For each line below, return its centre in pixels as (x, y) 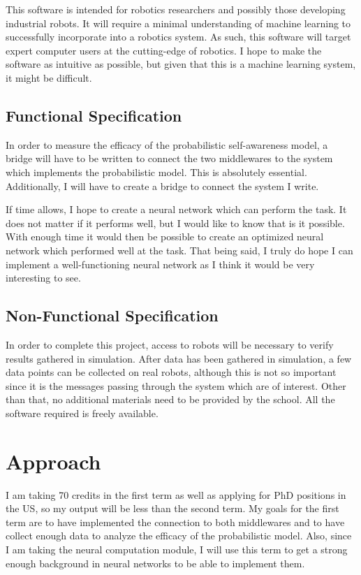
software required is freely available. (82, 413)
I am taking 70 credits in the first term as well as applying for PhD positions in (176, 494)
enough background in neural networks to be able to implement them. (155, 563)
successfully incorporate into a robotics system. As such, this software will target (178, 37)
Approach (53, 461)
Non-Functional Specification (112, 315)
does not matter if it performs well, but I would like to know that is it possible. (175, 223)
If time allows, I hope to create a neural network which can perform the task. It (176, 209)
